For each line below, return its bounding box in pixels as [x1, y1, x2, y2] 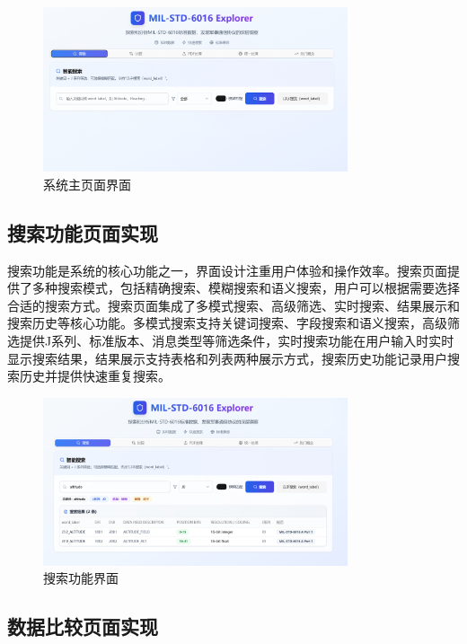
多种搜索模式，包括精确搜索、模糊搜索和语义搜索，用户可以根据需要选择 [31, 278, 460, 297]
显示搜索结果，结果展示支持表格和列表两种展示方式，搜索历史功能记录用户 [7, 348, 447, 367]
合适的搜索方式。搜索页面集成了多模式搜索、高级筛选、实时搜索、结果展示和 [7, 296, 460, 314]
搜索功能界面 [43, 569, 119, 587]
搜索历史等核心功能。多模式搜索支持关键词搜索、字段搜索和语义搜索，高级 [7, 313, 447, 332]
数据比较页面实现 [7, 613, 158, 640]
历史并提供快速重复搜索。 [19, 366, 171, 385]
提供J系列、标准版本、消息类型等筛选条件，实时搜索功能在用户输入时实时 [19, 331, 454, 349]
